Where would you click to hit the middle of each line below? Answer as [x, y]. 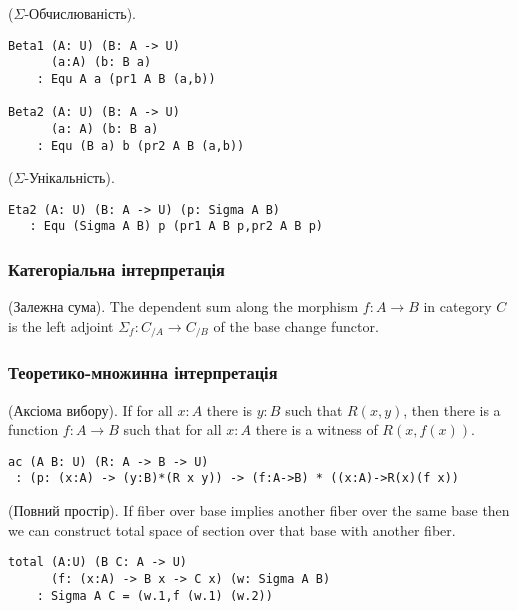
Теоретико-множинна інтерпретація [143, 372]
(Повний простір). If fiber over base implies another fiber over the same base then [259, 510]
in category [457, 306]
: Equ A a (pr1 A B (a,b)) [126, 78]
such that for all [172, 429]
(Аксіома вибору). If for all [90, 409]
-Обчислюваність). [80, 13]
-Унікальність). [69, 177]
